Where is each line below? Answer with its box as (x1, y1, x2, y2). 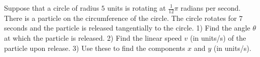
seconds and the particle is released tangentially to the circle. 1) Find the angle (4, 22, 250, 33)
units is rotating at (107, 3, 166, 13)
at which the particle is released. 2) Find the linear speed (4, 33, 182, 43)
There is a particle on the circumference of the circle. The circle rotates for (4, 12, 237, 23)
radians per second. (180, 3, 241, 13)
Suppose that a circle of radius (4, 3, 99, 13)
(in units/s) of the (190, 33, 246, 43)
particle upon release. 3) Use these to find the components (4, 42, 185, 53)
